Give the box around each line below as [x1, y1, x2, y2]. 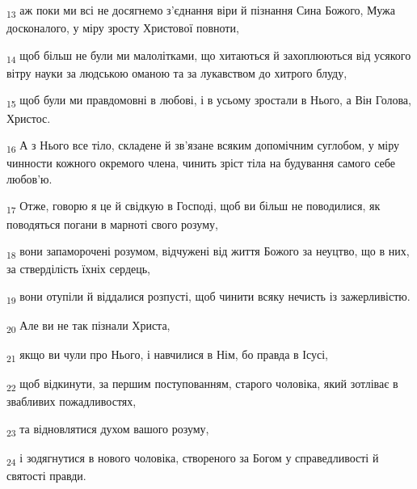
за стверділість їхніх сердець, [6, 260, 151, 277]
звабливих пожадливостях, [6, 393, 137, 410]
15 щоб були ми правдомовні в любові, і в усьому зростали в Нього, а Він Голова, [6, 91, 411, 111]
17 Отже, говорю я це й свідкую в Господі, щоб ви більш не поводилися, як [6, 197, 381, 217]
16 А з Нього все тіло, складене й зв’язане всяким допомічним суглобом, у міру [6, 137, 400, 155]
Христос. [6, 109, 51, 126]
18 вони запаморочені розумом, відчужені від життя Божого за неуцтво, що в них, [6, 242, 410, 261]
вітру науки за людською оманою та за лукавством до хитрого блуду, [6, 64, 347, 81]
